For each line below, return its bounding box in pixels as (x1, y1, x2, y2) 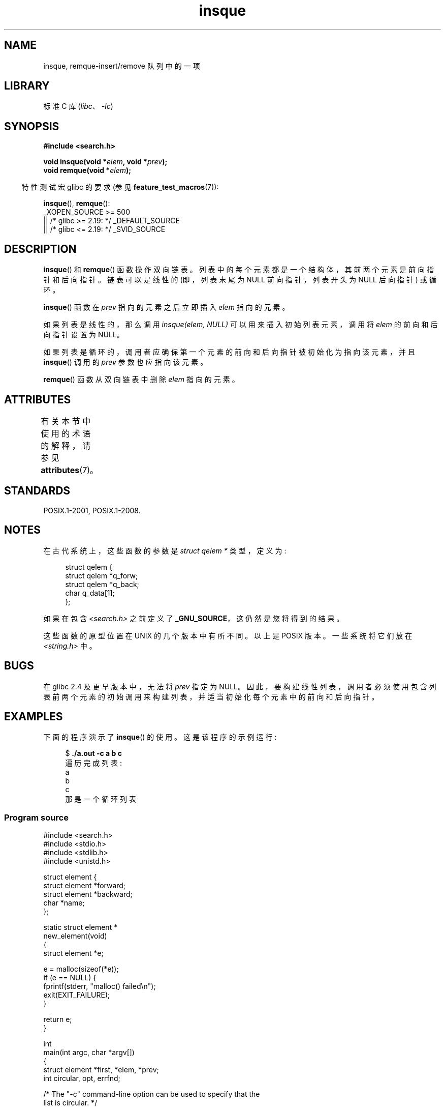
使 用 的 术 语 (41, 428, 91, 439)
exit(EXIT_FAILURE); (43, 990, 110, 1000)
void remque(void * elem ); (43, 166, 132, 175)
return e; (43, 1015, 72, 1024)
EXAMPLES (4, 710, 63, 723)
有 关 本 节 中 (41, 416, 91, 426)
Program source (4, 812, 69, 823)
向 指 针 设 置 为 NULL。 (43, 330, 124, 339)
